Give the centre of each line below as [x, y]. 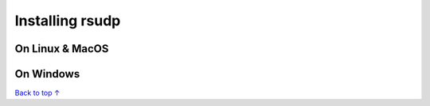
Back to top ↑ [37, 93]
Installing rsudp [68, 21]
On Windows [47, 74]
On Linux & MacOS [62, 49]
